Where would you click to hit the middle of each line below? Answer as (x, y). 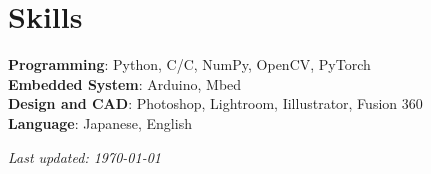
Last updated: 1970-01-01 (84, 156)
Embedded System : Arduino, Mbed (125, 83)
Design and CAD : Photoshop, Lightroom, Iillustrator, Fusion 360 (215, 103)
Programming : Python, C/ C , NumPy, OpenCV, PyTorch (189, 64)
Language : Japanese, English (100, 122)
